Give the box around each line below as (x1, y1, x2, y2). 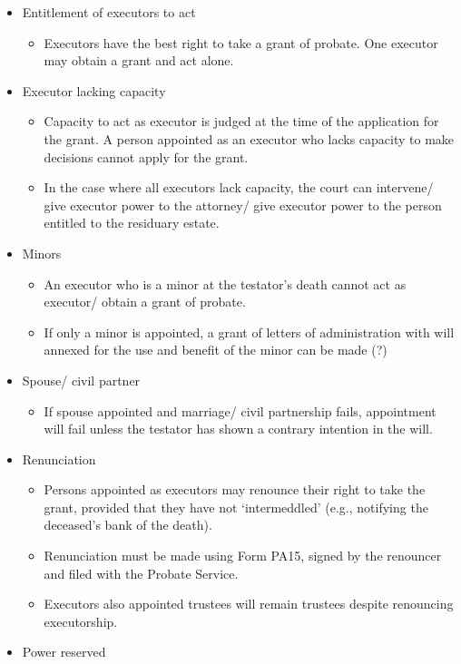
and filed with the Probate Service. (44, 563, 239, 582)
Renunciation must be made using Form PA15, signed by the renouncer (44, 546, 442, 565)
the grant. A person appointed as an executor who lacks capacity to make (44, 129, 455, 148)
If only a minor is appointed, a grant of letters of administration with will (44, 322, 455, 341)
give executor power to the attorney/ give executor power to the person (44, 195, 442, 214)
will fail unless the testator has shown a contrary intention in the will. (44, 419, 433, 438)
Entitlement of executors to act (22, 3, 196, 21)
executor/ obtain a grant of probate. (44, 292, 246, 311)
